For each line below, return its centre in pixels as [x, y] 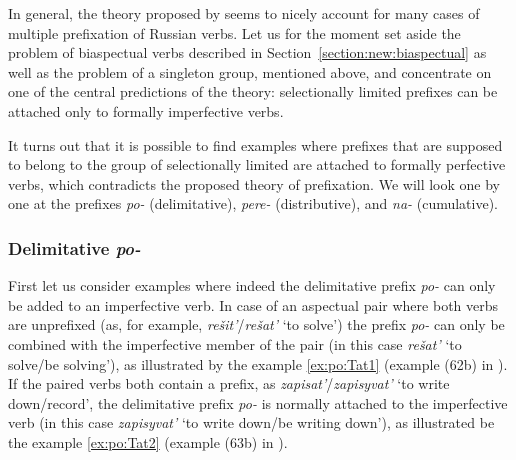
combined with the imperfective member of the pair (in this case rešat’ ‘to [235, 343]
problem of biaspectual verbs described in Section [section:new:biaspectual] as [247, 52]
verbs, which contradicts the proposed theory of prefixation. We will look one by [254, 183]
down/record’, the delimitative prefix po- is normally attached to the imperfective [258, 402]
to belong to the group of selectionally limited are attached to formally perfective [257, 164]
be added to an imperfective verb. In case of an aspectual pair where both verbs [253, 304]
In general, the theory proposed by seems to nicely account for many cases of [244, 13]
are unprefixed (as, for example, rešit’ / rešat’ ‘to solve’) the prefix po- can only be [256, 324]
